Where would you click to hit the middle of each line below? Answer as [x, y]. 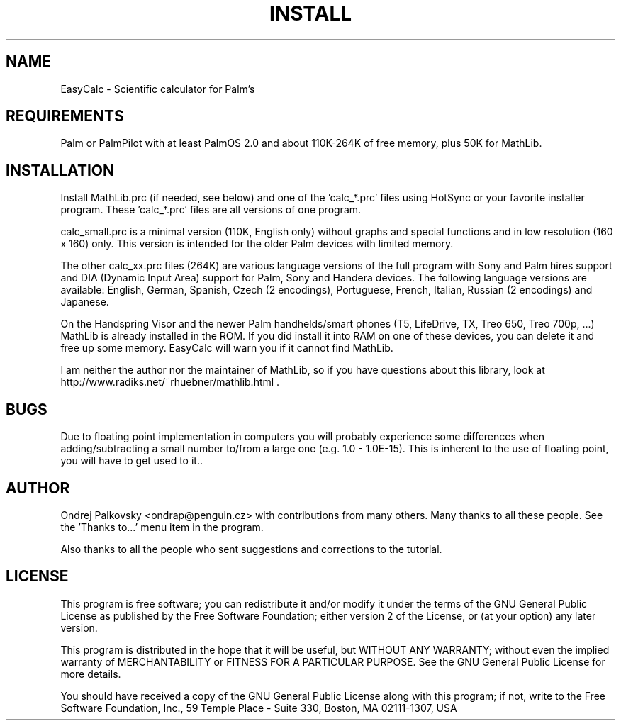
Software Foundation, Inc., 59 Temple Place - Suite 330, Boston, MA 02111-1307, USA [259, 708]
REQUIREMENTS [65, 116]
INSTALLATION [60, 170]
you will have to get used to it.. [132, 461]
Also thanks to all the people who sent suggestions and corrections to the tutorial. [251, 549]
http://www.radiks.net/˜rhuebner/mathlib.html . [170, 382]
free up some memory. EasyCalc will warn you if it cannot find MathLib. [227, 348]
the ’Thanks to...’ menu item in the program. [162, 527]
